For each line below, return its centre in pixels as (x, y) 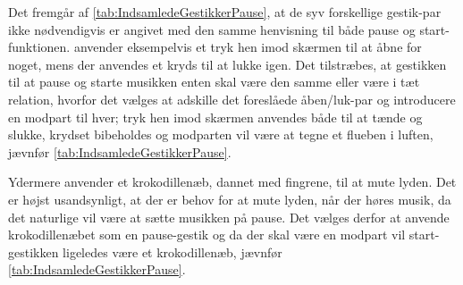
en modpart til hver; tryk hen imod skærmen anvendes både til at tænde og (215, 117)
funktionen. (39, 47)
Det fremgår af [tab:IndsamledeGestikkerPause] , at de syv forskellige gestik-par (225, 12)
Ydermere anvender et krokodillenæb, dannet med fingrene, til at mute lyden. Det (232, 182)
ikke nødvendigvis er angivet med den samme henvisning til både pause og (212, 29)
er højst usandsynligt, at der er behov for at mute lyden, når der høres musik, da (230, 199)
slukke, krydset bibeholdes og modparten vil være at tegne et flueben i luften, (221, 134)
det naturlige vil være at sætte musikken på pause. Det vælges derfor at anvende (229, 217)
